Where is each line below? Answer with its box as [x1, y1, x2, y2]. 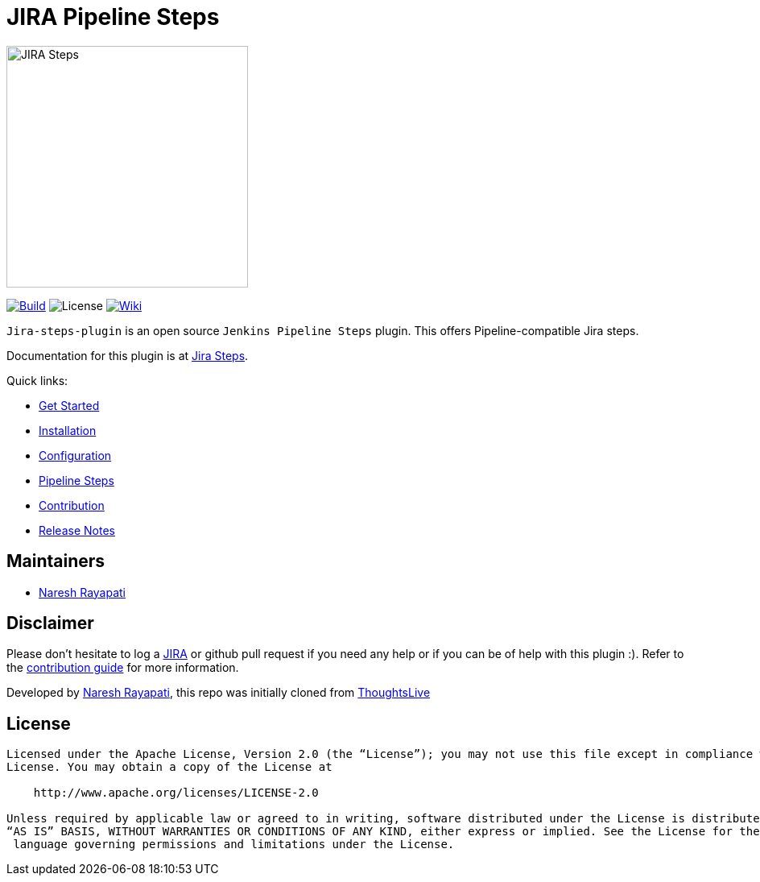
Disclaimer [6, 613, 94, 634]
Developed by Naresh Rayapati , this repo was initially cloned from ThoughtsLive [6, 685, 431, 700]
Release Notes [39, 523, 115, 537]
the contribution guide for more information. [6, 660, 239, 675]
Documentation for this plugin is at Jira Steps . [6, 348, 249, 362]
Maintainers [6, 551, 105, 572]
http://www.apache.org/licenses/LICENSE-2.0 [33, 786, 319, 800]
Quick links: [6, 373, 68, 387]
